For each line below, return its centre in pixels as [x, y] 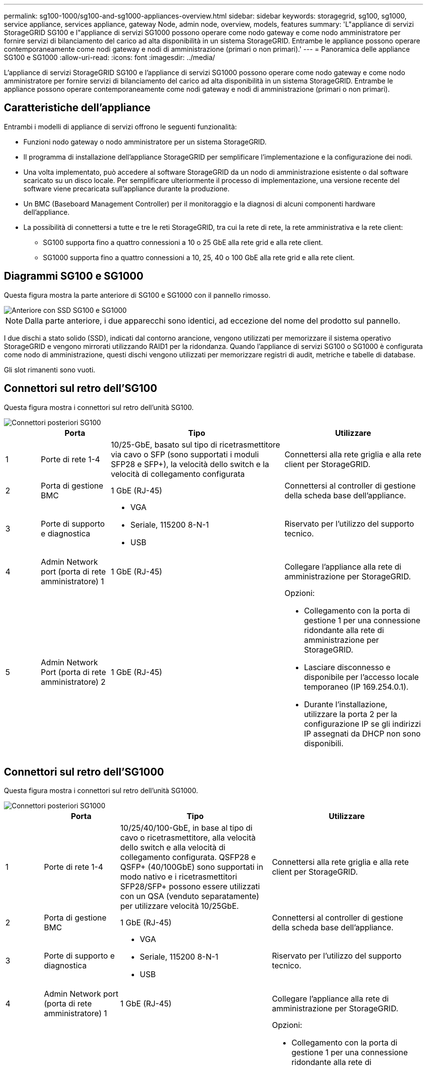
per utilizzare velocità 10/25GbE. [179, 906]
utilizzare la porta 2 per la [350, 714]
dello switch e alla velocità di [173, 848]
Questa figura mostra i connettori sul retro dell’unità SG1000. [101, 791]
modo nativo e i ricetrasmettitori [179, 877]
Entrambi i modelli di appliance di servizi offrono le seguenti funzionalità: [120, 126]
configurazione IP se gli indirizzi [362, 724]
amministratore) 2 [73, 682]
